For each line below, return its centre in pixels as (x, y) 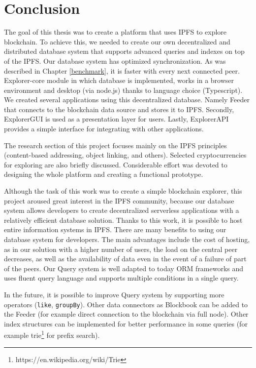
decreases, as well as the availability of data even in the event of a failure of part (125, 259)
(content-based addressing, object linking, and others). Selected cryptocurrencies (125, 155)
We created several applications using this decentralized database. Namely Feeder (127, 100)
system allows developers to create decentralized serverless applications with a (122, 210)
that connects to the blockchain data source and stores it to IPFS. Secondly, (119, 109)
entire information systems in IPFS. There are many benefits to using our (115, 229)
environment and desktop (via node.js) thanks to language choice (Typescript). (123, 90)
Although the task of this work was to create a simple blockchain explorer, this (123, 191)
